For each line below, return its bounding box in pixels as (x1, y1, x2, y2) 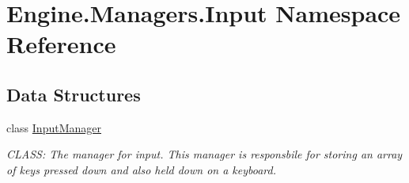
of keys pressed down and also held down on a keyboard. (6, 161, 276, 177)
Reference (6, 28, 116, 60)
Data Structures (6, 82, 141, 106)
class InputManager (6, 119, 101, 135)
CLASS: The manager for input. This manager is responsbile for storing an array (6, 146, 403, 162)
